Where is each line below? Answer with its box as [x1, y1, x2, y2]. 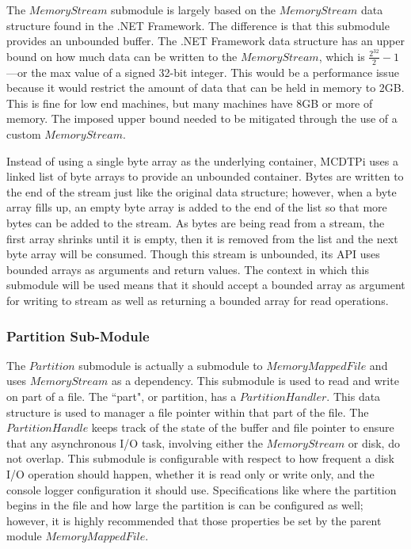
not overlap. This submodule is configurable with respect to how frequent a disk [6, 450, 394, 467]
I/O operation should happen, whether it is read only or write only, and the [6, 465, 375, 482]
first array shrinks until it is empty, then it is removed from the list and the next [6, 230, 398, 246]
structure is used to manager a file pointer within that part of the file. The [6, 403, 369, 420]
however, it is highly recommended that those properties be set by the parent [6, 512, 382, 528]
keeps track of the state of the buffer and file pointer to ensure [91, 419, 394, 436]
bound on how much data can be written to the [6, 48, 238, 64]
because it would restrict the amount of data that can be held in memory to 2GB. [6, 79, 405, 96]
